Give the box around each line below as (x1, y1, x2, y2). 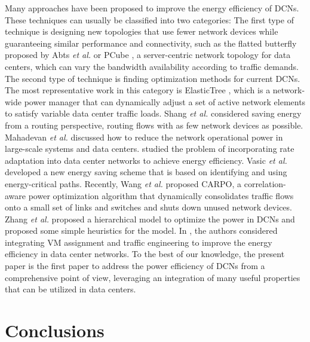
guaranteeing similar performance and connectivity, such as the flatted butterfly (5, 36, 297, 49)
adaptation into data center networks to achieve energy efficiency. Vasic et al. (5, 154, 287, 166)
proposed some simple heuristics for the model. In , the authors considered (5, 224, 278, 237)
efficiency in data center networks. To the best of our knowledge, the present (5, 248, 285, 260)
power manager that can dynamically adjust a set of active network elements (24, 95, 306, 108)
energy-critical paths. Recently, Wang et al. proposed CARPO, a (5, 177, 242, 190)
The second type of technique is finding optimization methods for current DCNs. (5, 72, 300, 84)
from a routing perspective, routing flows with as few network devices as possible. (5, 118, 303, 131)
